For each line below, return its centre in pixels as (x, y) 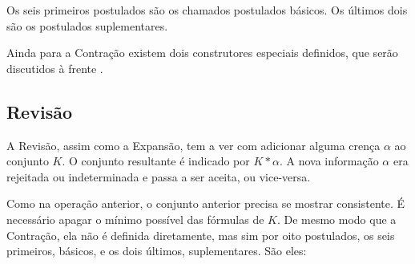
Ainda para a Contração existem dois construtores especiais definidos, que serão (202, 53)
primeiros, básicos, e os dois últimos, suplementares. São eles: (157, 251)
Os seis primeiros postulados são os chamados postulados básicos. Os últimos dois (207, 10)
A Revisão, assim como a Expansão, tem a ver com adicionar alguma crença (193, 145)
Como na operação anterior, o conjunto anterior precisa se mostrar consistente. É (206, 203)
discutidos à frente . (55, 68)
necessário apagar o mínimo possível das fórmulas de (135, 219)
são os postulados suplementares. (87, 25)
